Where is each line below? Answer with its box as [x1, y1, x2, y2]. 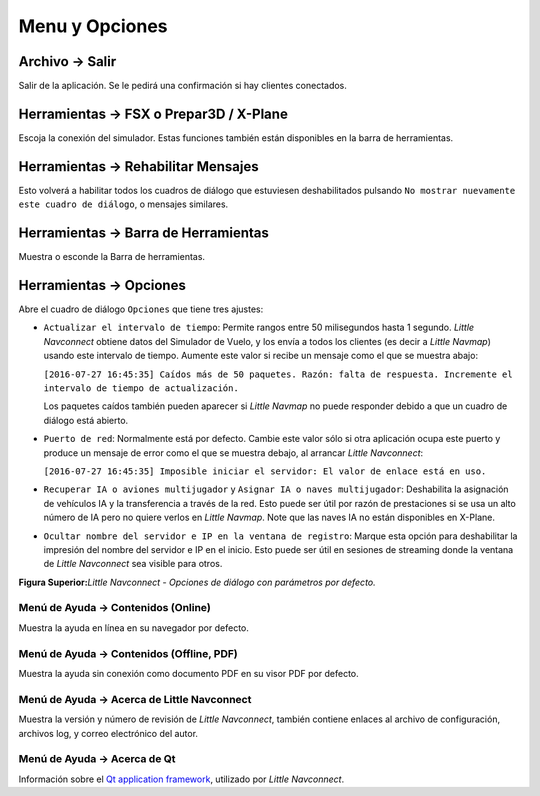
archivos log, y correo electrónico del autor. [18, 727, 199, 739]
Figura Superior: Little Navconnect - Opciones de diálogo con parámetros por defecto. [18, 576, 377, 588]
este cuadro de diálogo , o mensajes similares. [18, 198, 229, 210]
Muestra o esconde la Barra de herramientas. [18, 251, 205, 263]
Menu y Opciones [18, 15, 168, 37]
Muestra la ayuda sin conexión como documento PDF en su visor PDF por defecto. [18, 668, 359, 679]
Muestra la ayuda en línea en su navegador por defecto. [18, 621, 250, 634]
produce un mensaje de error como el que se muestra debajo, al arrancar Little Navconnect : [43, 446, 424, 459]
